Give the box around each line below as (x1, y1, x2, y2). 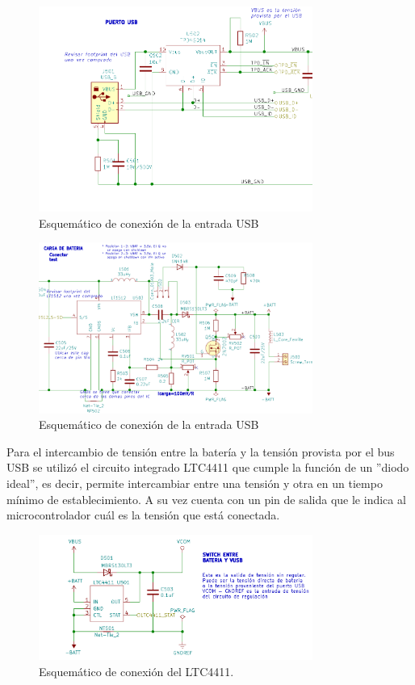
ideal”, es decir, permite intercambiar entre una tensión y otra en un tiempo (6, 475, 383, 492)
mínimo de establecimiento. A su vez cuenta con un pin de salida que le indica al (6, 490, 406, 507)
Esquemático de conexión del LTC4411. (39, 662, 234, 679)
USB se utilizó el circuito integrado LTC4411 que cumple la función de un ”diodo (6, 459, 409, 476)
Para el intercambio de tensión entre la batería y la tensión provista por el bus (6, 443, 395, 460)
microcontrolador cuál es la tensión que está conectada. (6, 506, 280, 523)
